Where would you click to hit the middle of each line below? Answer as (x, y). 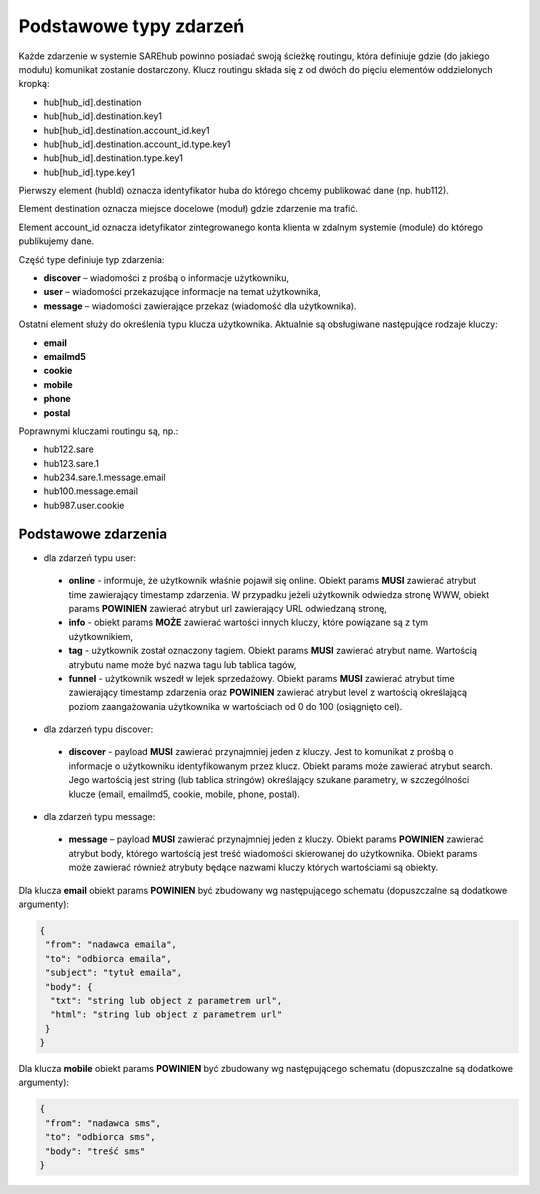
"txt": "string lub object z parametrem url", (166, 1000)
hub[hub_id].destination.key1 (103, 116)
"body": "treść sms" (95, 1151)
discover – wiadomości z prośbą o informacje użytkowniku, (166, 278)
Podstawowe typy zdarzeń (131, 26)
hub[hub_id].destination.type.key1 (113, 158)
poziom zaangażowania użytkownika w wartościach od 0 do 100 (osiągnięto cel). (235, 706)
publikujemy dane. (56, 241)
